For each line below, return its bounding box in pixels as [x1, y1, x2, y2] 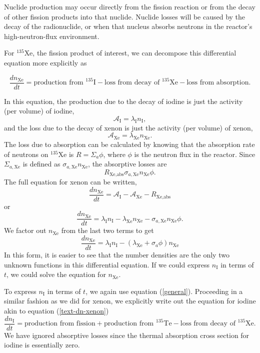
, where [103, 148, 125, 159]
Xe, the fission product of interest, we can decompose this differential [24, 47, 236, 58]
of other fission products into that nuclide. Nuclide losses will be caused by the [4, 11, 245, 21]
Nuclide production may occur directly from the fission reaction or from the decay [4, 1, 255, 11]
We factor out [4, 225, 46, 235]
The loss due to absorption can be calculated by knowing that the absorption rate [4, 139, 255, 149]
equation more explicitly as [4, 57, 87, 67]
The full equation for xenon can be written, [4, 176, 137, 187]
